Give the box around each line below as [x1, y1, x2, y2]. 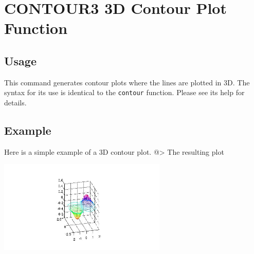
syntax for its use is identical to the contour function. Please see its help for [4, 87, 245, 98]
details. [4, 97, 27, 108]
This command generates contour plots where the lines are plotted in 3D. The [4, 77, 250, 87]
